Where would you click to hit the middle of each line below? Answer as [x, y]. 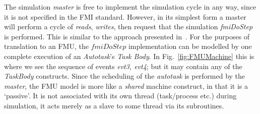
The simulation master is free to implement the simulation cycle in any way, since [130, 7]
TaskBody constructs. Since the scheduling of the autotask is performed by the [125, 76]
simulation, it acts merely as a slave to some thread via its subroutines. [114, 105]
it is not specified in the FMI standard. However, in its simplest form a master [125, 16]
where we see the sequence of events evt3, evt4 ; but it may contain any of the [123, 66]
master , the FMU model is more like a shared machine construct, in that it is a [126, 85]
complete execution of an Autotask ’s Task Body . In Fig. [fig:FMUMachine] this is [129, 56]
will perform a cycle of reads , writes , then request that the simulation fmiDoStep [128, 26]
